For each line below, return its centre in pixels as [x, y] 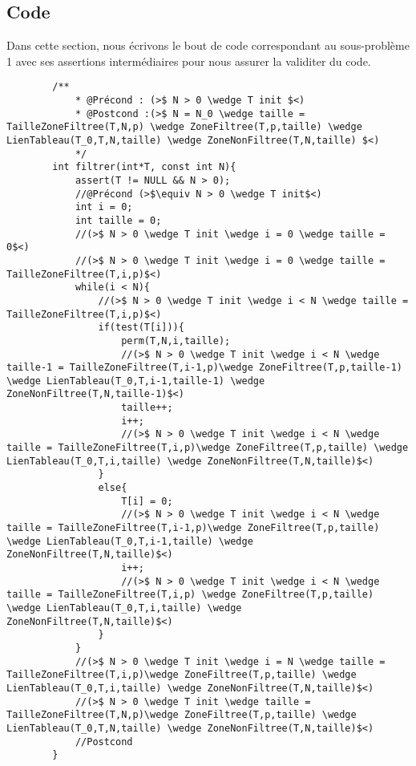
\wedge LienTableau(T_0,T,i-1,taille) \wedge [130, 541]
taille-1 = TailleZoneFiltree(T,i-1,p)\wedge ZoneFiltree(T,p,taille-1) [204, 368]
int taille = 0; [118, 220]
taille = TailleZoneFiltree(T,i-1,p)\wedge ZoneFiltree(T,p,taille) [193, 528]
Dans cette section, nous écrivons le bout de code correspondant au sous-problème [208, 45]
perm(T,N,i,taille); [176, 340]
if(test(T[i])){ [141, 328]
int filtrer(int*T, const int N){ [144, 167]
